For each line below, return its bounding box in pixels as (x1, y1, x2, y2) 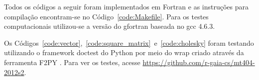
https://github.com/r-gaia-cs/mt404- (142, 57, 255, 67)
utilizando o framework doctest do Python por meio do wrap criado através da (4, 47, 244, 58)
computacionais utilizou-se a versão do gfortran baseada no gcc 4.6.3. (4, 21, 215, 31)
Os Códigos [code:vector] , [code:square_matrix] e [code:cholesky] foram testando (4, 37, 254, 48)
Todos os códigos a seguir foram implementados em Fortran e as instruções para (4, 1, 249, 11)
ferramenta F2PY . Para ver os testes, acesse (4, 57, 140, 67)
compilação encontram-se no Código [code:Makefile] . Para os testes (4, 11, 209, 21)
